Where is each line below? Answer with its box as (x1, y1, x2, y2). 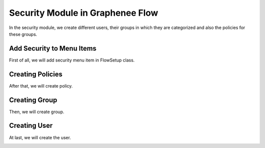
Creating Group (9, 96, 57, 104)
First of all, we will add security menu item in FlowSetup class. (9, 57, 135, 63)
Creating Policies (9, 70, 63, 78)
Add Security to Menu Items (9, 44, 97, 53)
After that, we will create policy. (9, 83, 73, 89)
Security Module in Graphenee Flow (9, 7, 159, 18)
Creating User (9, 121, 53, 130)
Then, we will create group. (9, 109, 65, 115)
